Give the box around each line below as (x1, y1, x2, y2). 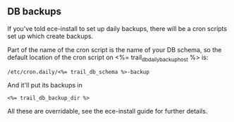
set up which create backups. (7, 32, 94, 40)
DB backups (7, 6, 62, 18)
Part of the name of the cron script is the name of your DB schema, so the (7, 45, 222, 54)
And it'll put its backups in (7, 80, 82, 89)
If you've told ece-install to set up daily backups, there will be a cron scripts (7, 24, 228, 32)
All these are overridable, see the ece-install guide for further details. (7, 106, 208, 115)
